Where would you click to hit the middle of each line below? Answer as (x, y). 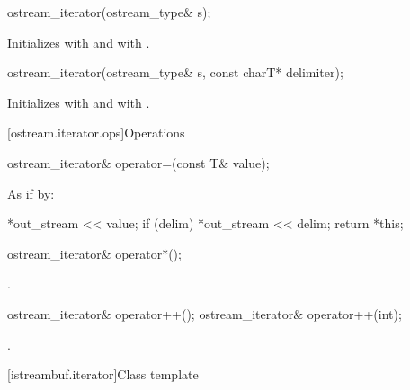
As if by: (31, 193)
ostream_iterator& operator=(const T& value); (138, 162)
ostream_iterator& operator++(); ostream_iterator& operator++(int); (205, 313)
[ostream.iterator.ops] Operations (96, 133)
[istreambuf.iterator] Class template (103, 374)
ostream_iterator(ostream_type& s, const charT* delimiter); (175, 72)
